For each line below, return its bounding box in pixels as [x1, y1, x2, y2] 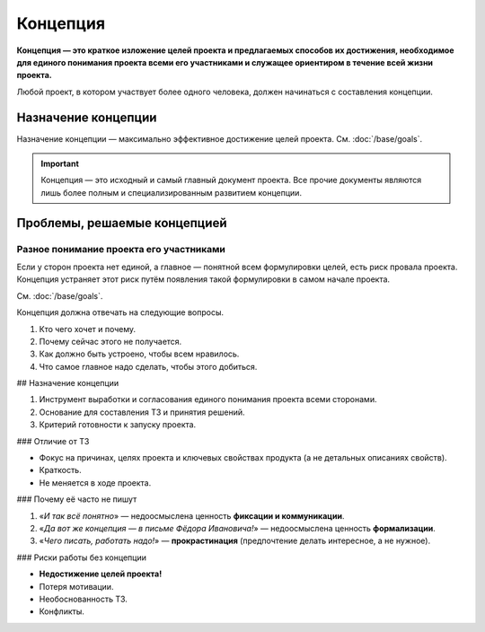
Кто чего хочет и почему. [39, 323, 137, 334]
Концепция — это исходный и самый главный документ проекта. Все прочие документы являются [40, 175, 422, 186]
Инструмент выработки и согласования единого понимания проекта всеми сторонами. [39, 394, 377, 405]
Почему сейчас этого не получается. [39, 336, 182, 347]
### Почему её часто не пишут [16, 494, 137, 505]
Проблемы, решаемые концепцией [16, 215, 227, 231]
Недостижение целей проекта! [39, 568, 163, 579]
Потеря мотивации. [39, 581, 114, 592]
